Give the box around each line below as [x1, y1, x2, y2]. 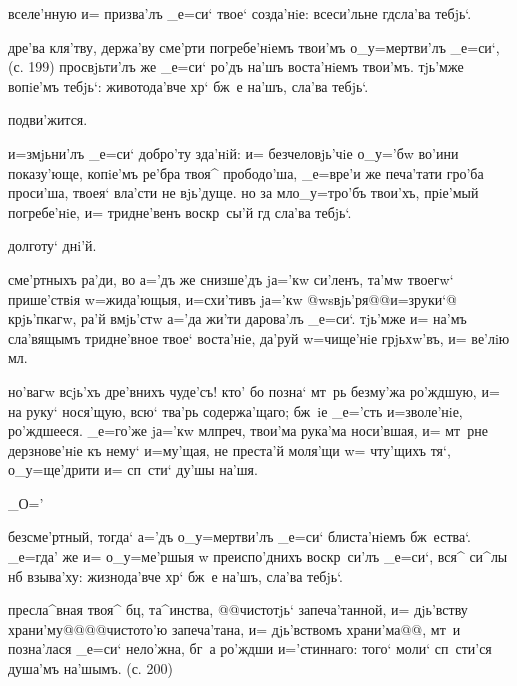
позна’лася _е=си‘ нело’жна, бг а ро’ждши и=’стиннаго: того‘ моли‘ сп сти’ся [8, 638, 492, 659]
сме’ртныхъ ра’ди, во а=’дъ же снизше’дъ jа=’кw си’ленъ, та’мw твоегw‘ [8, 268, 454, 289]
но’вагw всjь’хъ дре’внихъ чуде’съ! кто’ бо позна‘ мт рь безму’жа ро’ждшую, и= [8, 380, 500, 401]
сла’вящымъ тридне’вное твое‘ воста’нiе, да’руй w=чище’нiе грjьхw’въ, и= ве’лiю [8, 327, 510, 348]
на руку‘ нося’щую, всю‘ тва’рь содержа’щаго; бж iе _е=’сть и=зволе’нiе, [8, 400, 463, 421]
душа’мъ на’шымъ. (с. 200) [8, 658, 173, 679]
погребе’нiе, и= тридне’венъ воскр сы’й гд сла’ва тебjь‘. [8, 201, 352, 222]
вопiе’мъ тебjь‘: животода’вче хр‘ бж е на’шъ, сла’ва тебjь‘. [8, 75, 369, 96]
